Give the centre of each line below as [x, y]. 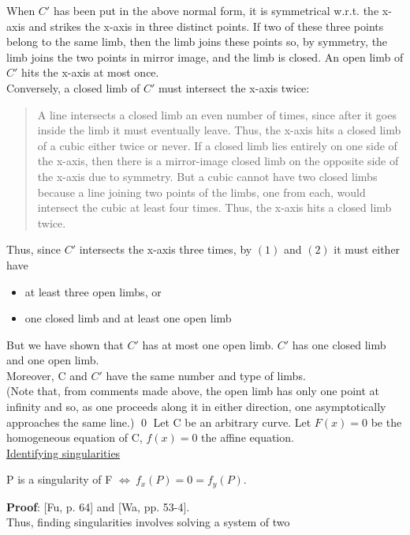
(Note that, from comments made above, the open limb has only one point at [193, 391]
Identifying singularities [63, 452]
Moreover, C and [47, 375]
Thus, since [34, 249]
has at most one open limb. [208, 344]
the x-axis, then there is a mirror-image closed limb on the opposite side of [218, 161]
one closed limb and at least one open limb [128, 318]
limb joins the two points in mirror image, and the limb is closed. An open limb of [205, 57]
